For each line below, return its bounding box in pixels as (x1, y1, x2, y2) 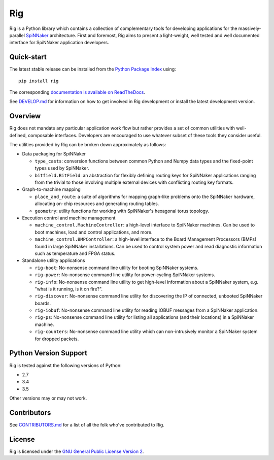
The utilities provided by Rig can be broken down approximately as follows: (9, 142, 166, 148)
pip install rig (18, 78, 59, 84)
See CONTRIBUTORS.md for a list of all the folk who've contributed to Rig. (9, 422, 164, 428)
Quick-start (9, 53, 47, 61)
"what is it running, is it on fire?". (35, 286, 103, 292)
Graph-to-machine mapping (22, 186, 81, 192)
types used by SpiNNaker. (35, 165, 90, 171)
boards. (35, 300, 51, 306)
